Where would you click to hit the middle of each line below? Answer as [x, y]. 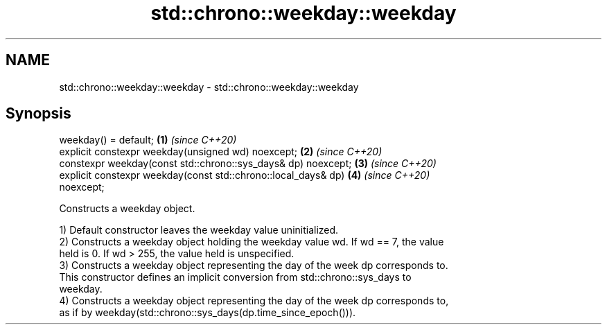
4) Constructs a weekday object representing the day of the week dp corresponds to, [254, 301]
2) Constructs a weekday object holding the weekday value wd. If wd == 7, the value [252, 242]
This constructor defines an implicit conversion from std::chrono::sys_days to [235, 277]
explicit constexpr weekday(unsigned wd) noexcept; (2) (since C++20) [221, 152]
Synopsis [38, 114]
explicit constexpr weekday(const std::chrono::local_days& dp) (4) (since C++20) [245, 175]
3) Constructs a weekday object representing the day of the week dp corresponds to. [254, 266]
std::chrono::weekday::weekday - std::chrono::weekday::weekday [209, 87]
